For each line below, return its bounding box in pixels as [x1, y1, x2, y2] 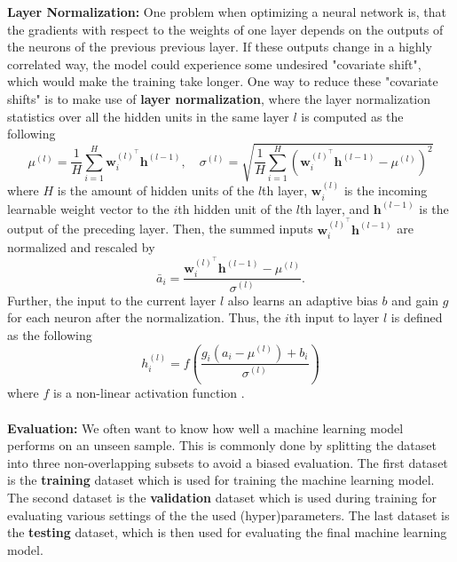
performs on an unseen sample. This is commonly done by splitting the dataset [7, 436, 437, 455]
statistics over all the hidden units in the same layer [7, 107, 289, 125]
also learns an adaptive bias [227, 290, 378, 309]
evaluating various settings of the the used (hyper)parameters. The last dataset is [7, 505, 450, 524]
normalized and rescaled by [7, 237, 155, 256]
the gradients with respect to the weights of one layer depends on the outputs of [7, 20, 444, 38]
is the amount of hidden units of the [57, 181, 255, 200]
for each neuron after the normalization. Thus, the [7, 308, 281, 327]
